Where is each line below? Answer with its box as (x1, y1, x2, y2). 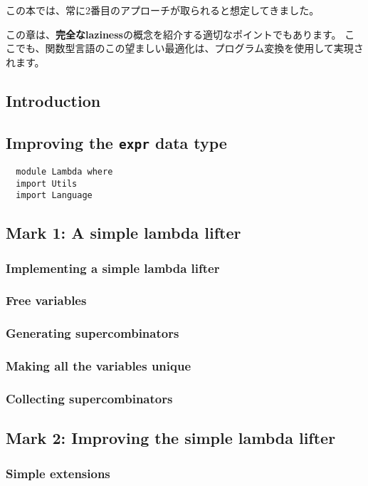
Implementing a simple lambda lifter (6, 259, 220, 276)
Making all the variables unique (6, 357, 191, 375)
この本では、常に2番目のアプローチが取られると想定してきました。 (6, 3, 320, 17)
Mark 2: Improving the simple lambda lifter (6, 427, 336, 449)
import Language (16, 190, 93, 201)
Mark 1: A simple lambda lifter (6, 222, 241, 244)
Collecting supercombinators (6, 389, 173, 407)
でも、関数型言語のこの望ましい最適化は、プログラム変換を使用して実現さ (15, 41, 364, 56)
